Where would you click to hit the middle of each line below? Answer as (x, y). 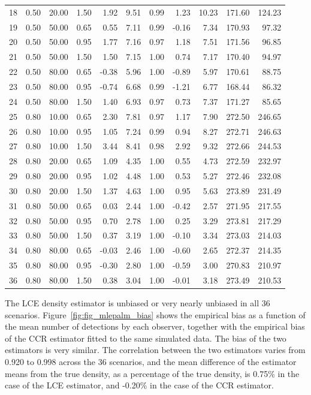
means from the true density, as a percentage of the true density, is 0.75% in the (152, 373)
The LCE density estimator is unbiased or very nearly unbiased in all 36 (138, 303)
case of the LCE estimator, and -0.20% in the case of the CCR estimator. (139, 385)
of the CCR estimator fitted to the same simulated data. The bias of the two (146, 338)
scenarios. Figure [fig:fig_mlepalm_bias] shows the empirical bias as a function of (155, 314)
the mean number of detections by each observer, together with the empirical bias (155, 326)
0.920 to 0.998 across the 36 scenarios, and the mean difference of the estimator (151, 361)
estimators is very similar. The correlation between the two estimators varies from (155, 350)
